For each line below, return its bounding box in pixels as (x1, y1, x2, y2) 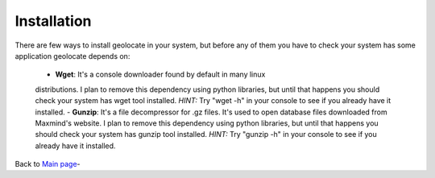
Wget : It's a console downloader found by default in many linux (55, 69, 266, 80)
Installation (14, 12, 92, 30)
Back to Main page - (14, 159, 81, 169)
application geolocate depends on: (14, 51, 130, 60)
